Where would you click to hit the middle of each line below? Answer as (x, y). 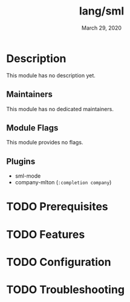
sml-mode (28, 176)
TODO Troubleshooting (66, 290)
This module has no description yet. (51, 75)
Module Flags (32, 128)
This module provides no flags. (45, 143)
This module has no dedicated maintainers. (60, 109)
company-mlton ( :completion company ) (63, 182)
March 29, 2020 (102, 28)
